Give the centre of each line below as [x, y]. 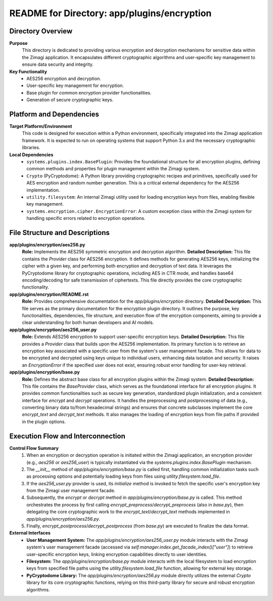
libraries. [31, 148]
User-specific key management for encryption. [75, 85]
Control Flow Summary [34, 448]
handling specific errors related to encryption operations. [86, 218]
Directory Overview [41, 31]
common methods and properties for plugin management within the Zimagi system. [113, 169]
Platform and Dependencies [54, 114]
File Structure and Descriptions [59, 233]
